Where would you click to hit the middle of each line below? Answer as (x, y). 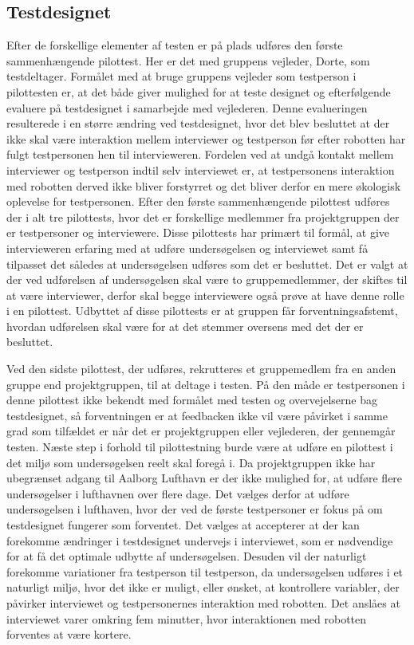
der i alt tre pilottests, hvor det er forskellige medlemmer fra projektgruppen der (203, 216)
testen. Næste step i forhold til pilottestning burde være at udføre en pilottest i (200, 447)
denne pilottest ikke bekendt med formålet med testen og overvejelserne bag (192, 400)
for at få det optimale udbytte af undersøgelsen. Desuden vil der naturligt (187, 556)
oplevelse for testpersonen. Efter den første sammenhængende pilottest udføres (198, 201)
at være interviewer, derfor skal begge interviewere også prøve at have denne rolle (205, 295)
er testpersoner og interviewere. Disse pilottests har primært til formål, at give (198, 232)
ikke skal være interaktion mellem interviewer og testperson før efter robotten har (206, 138)
